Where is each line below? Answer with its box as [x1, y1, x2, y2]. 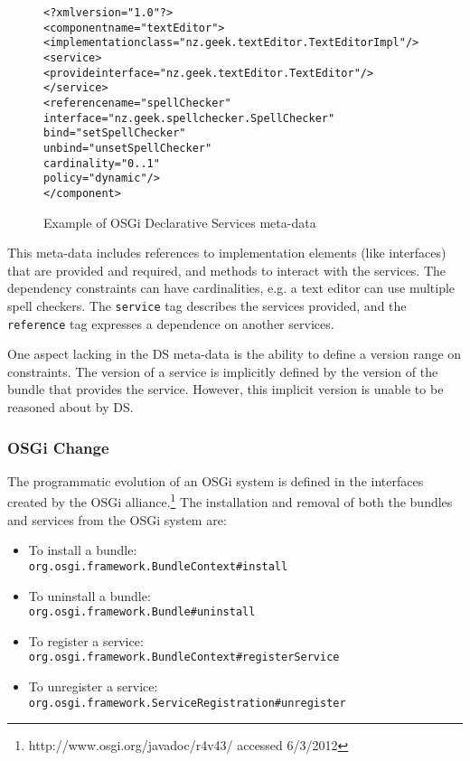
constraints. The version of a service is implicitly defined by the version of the [7, 362, 438, 380]
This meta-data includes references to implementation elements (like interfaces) [7, 243, 446, 262]
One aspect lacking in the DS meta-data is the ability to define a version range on [7, 344, 462, 363]
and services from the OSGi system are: [7, 510, 227, 529]
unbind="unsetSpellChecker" [43, 141, 212, 155]
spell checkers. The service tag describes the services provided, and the [7, 296, 407, 315]
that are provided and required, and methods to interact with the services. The [7, 260, 446, 279]
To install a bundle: [28, 540, 137, 559]
